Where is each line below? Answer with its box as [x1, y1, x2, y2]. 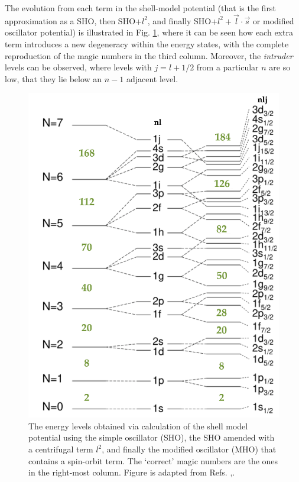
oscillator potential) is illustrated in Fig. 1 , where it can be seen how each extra [5, 26, 293, 38]
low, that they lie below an [5, 72, 102, 85]
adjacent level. [126, 72, 178, 85]
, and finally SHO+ [147, 14, 218, 27]
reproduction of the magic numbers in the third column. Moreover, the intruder [5, 49, 293, 62]
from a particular [196, 61, 259, 73]
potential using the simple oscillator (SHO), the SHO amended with [28, 431, 275, 444]
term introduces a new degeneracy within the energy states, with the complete [5, 38, 289, 50]
